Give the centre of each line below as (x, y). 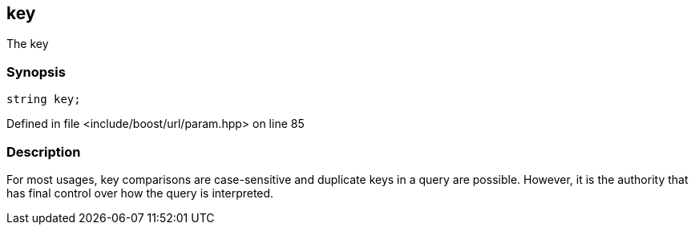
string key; (44, 100)
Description (44, 151)
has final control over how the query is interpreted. (140, 193)
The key (28, 44)
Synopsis (36, 72)
